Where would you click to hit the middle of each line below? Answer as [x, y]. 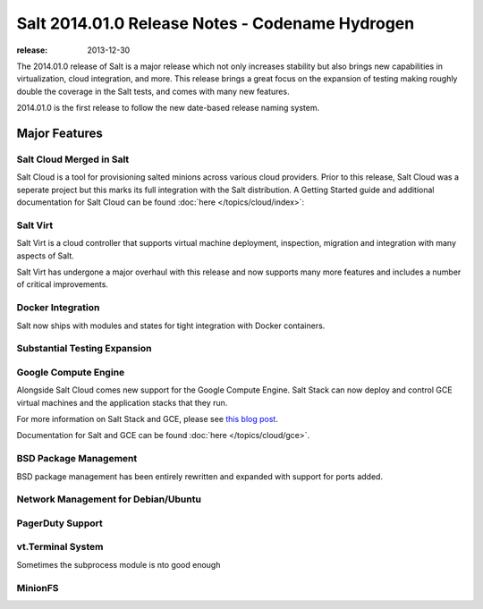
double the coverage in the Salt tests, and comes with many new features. [153, 91]
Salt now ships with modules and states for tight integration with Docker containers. [171, 326]
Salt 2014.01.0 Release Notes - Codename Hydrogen [216, 23]
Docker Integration [58, 308]
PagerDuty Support [59, 523]
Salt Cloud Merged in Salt [73, 159]
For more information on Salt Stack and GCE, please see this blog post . [148, 419]
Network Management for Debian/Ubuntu [109, 499]
